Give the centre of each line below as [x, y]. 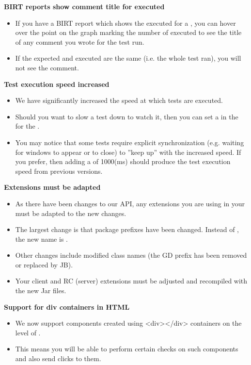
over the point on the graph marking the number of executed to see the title [128, 32]
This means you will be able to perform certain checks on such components [127, 349]
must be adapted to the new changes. [71, 213]
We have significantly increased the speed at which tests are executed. [119, 100]
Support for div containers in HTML [67, 307]
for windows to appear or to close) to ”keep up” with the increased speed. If [128, 152]
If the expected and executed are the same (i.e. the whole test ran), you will [128, 58]
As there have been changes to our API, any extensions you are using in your [130, 203]
